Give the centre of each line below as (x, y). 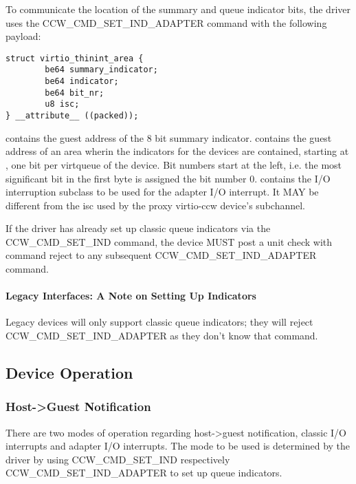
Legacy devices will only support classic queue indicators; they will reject (159, 322)
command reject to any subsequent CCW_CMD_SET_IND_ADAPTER (161, 255)
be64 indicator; (82, 82)
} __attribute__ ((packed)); (72, 116)
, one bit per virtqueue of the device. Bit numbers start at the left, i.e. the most (174, 164)
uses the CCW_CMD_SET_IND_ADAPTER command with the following (166, 22)
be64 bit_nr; (75, 93)
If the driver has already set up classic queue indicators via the (138, 228)
